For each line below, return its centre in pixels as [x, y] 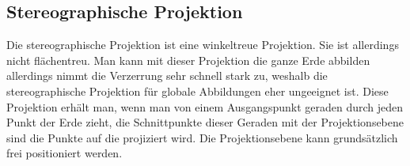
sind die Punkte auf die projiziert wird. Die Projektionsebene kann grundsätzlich [202, 137]
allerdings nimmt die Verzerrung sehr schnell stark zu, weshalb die [167, 75]
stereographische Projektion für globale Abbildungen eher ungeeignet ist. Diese [197, 91]
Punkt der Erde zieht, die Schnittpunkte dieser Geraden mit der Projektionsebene [205, 122]
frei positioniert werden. [65, 153]
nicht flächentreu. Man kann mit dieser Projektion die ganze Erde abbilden [188, 60]
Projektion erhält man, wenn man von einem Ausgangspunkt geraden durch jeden [205, 106]
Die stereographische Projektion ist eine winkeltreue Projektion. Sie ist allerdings [203, 45]
